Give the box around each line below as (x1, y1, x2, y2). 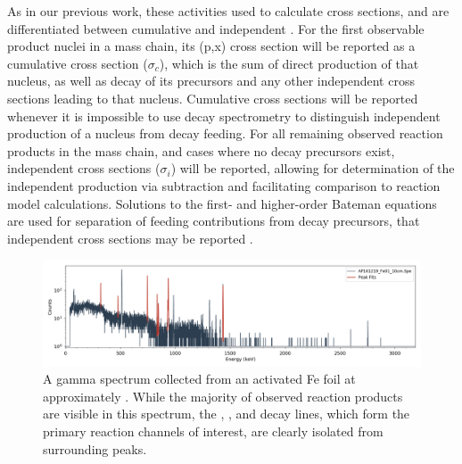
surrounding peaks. (43, 439, 147, 458)
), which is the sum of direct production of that (159, 54, 419, 72)
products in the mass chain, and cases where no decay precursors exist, (7, 141, 395, 160)
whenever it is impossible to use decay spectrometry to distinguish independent (7, 106, 441, 125)
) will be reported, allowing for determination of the (170, 159, 455, 178)
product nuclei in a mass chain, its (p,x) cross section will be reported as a (7, 37, 416, 55)
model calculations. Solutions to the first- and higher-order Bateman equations (7, 194, 437, 212)
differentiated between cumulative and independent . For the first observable (7, 19, 425, 37)
